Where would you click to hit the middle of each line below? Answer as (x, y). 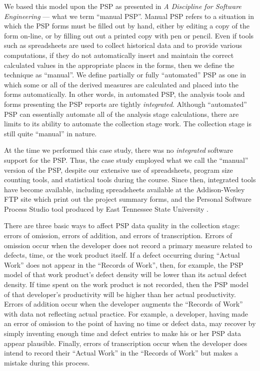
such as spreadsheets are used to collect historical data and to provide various (123, 45)
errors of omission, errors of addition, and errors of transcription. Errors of (118, 235)
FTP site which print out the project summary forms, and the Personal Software (128, 199)
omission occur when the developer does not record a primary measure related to (128, 245)
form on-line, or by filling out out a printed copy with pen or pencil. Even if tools (129, 35)
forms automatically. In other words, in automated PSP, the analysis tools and (124, 94)
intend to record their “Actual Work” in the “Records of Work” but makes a (121, 353)
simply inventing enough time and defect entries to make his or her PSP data (123, 333)
